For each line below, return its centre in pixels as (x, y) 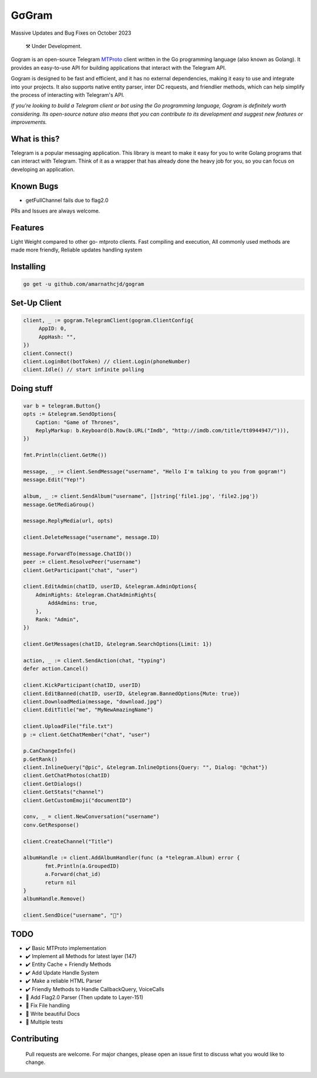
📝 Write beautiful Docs (53, 1013)
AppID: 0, (53, 329)
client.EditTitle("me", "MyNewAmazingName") (88, 710)
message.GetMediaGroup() (59, 504)
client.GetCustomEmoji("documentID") (77, 800)
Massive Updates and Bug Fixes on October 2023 (71, 33)
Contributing (35, 1038)
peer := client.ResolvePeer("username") (82, 562)
